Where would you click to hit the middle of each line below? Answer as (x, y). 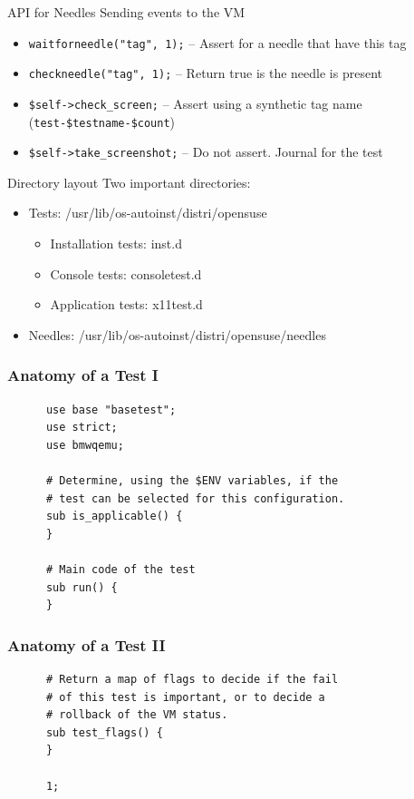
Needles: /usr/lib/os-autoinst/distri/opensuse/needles (177, 334)
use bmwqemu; (85, 445)
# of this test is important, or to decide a (185, 697)
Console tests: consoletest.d (126, 273)
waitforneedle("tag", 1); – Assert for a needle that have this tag (217, 42)
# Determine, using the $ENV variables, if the (192, 481)
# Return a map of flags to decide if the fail (192, 679)
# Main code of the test (120, 570)
